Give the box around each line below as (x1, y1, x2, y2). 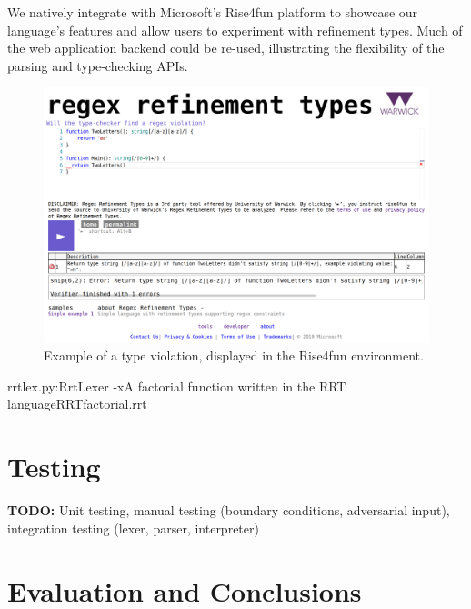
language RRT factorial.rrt (7, 394, 147, 413)
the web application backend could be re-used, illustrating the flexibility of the (7, 38, 445, 57)
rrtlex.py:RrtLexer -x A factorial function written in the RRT (7, 376, 346, 395)
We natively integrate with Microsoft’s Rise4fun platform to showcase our (7, 3, 418, 21)
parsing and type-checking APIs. (7, 56, 188, 75)
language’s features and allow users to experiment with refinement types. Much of (7, 20, 463, 39)
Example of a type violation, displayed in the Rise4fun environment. (44, 346, 424, 365)
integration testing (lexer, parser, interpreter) (7, 518, 259, 537)
